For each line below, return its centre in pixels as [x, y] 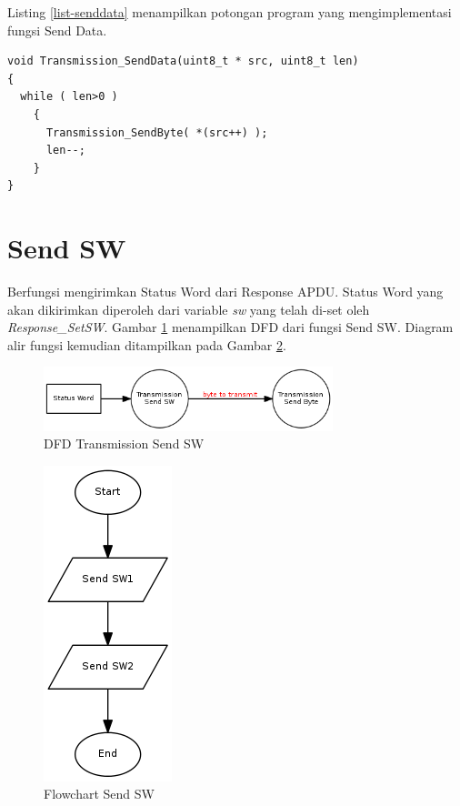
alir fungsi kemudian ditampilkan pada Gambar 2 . [147, 344]
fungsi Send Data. [57, 30]
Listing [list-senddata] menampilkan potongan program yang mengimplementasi [230, 12]
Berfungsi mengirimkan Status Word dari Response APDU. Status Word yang [225, 292]
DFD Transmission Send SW [124, 443]
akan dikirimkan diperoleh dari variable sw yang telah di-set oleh [189, 309]
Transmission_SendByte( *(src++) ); [157, 132]
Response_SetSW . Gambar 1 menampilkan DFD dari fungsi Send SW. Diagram [230, 327]
